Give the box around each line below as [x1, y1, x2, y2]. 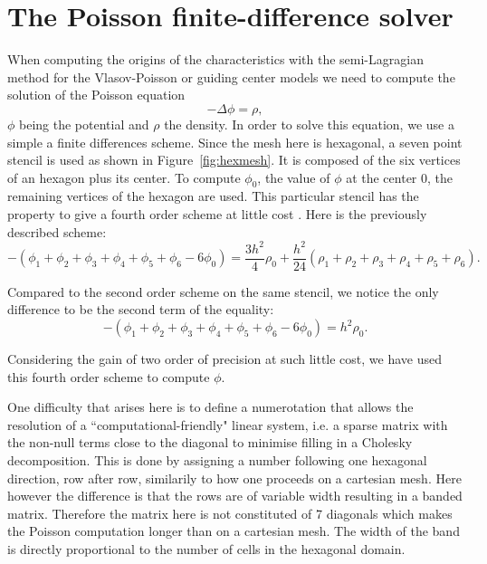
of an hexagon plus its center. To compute [7, 167, 241, 186]
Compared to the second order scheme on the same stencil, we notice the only [7, 282, 439, 301]
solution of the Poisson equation [7, 85, 186, 104]
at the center [346, 167, 417, 186]
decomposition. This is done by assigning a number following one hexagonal [7, 450, 427, 469]
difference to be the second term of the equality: [7, 300, 274, 319]
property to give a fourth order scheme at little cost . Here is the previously [7, 205, 427, 224]
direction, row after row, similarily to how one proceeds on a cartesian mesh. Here [7, 468, 462, 487]
